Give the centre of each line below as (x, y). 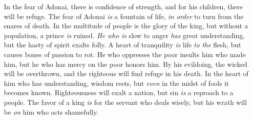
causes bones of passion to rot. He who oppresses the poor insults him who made (125, 54)
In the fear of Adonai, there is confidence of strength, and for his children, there (123, 6)
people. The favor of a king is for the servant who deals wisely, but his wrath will (126, 102)
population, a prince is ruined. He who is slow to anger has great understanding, (125, 35)
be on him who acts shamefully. (51, 111)
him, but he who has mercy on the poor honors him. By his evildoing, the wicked (126, 64)
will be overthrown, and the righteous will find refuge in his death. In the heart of (126, 73)
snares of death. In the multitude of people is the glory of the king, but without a (126, 26)
